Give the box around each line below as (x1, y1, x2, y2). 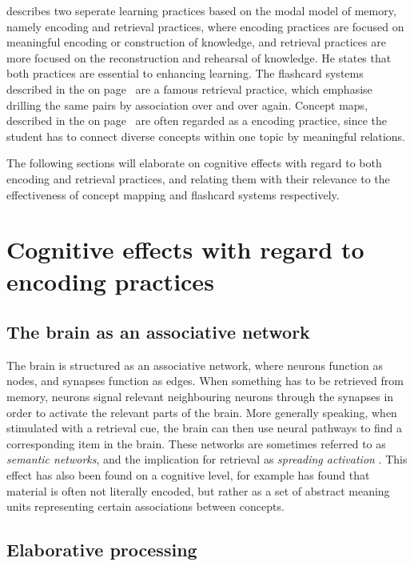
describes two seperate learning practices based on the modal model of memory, (6, 2, 396, 18)
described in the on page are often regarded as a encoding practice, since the (6, 112, 388, 129)
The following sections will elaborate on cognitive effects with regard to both (6, 155, 382, 171)
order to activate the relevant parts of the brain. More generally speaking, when (6, 403, 397, 420)
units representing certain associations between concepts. (6, 498, 285, 515)
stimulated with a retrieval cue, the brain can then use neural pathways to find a (6, 419, 403, 436)
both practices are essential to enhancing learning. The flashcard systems (6, 65, 364, 82)
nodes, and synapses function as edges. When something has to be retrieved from (6, 372, 404, 389)
